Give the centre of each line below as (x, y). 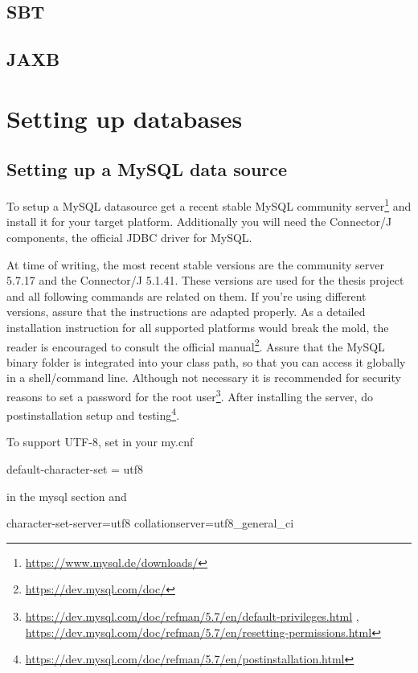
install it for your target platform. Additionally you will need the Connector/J (199, 222)
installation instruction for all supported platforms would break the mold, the (198, 327)
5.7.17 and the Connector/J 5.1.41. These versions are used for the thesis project (205, 280)
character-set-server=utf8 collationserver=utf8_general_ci (150, 523)
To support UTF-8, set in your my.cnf (100, 442)
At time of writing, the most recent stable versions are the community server (195, 264)
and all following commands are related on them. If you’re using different (186, 295)
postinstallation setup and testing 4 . (93, 414)
